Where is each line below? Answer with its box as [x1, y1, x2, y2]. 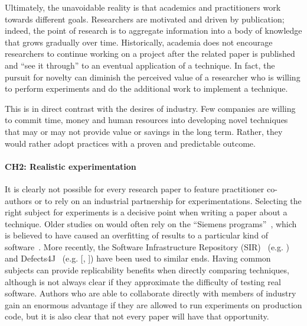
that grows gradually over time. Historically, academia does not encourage [5, 35, 273, 48]
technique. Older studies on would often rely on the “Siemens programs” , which [5, 217, 297, 230]
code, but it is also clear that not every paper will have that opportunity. [5, 310, 269, 322]
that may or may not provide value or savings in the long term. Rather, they [5, 125, 283, 137]
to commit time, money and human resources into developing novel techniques [5, 114, 288, 126]
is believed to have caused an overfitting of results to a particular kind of [5, 229, 269, 241]
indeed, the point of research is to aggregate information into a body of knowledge [5, 24, 302, 37]
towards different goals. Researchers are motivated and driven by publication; [5, 12, 285, 25]
